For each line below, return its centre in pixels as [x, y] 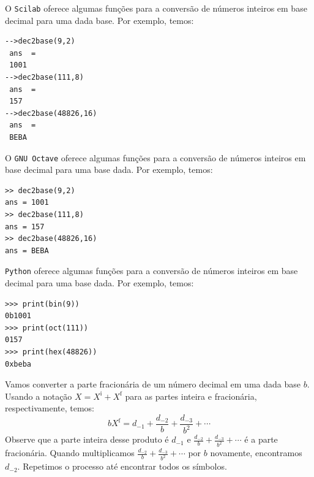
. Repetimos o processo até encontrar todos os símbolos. [122, 466]
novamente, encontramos [256, 453]
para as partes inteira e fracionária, [191, 396]
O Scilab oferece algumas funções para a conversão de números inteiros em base [156, 8]
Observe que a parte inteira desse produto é [87, 439]
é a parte [261, 439]
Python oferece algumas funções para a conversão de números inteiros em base [151, 271]
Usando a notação [39, 396]
